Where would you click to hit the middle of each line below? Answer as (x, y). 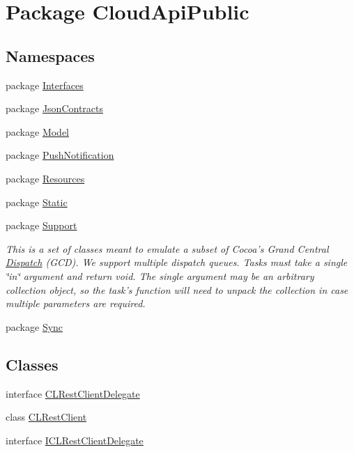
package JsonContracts (54, 108)
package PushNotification (60, 155)
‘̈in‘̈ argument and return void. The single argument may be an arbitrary (160, 275)
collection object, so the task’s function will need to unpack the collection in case (177, 289)
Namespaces (50, 55)
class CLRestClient (46, 417)
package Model (38, 131)
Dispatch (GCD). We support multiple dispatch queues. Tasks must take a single (177, 262)
